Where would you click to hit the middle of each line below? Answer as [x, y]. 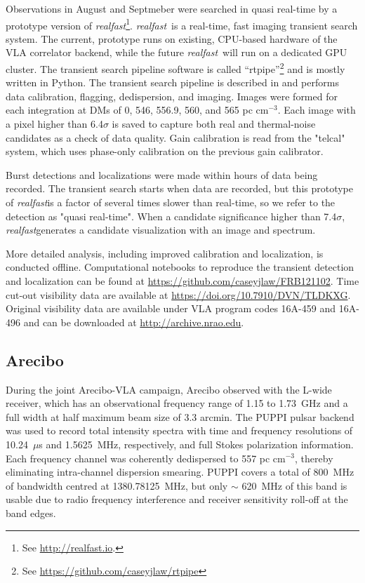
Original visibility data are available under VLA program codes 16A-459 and [171, 308]
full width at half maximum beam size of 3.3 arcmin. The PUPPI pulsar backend [180, 416]
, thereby [314, 458]
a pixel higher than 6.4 [54, 124]
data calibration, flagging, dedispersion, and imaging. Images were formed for [172, 96]
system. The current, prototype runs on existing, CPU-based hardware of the [172, 38]
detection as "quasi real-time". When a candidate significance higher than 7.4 [171, 216]
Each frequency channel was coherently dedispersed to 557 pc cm [146, 458]
